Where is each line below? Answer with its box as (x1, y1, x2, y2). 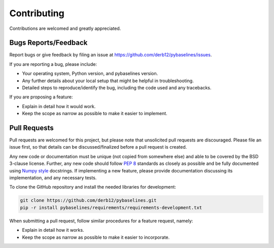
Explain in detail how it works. (22, 227, 84, 233)
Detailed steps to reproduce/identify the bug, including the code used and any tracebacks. (22, 85, 212, 91)
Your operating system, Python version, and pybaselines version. (22, 70, 158, 77)
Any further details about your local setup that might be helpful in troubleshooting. (22, 78, 194, 84)
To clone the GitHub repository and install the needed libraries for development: (9, 184, 176, 190)
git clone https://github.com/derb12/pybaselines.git (20, 198, 157, 203)
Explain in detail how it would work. (22, 103, 96, 109)
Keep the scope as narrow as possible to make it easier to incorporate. (22, 234, 170, 240)
